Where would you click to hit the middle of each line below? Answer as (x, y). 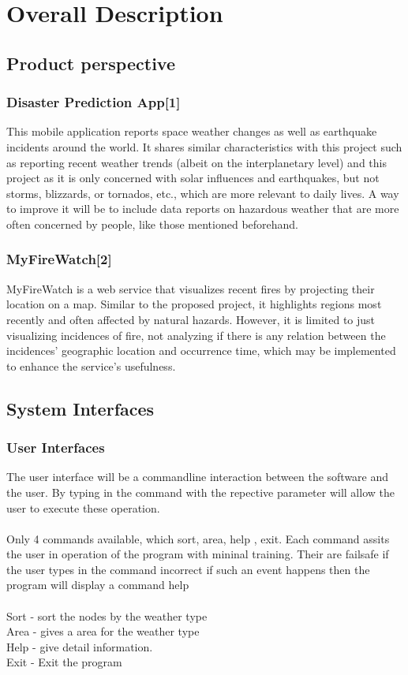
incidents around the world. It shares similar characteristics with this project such (204, 146)
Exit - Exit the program (64, 662)
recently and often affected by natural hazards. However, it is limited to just (191, 319)
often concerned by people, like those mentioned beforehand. (153, 224)
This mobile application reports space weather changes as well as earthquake (192, 131)
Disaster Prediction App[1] (94, 102)
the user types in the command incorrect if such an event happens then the (188, 569)
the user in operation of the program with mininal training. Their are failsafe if (198, 554)
